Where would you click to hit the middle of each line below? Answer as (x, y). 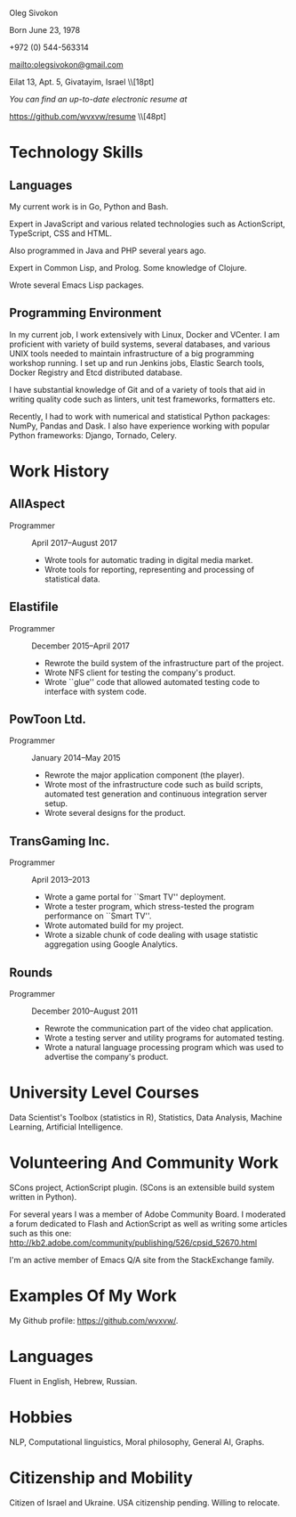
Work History (59, 471)
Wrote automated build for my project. (114, 926)
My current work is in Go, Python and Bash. (89, 207)
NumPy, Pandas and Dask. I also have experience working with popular (140, 426)
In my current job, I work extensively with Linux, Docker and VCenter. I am (144, 334)
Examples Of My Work (93, 1296)
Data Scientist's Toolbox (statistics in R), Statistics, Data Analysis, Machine (146, 1117)
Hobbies (41, 1417)
